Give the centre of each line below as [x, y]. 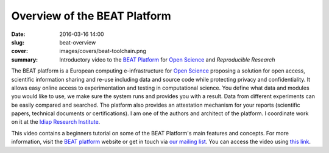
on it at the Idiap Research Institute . [56, 122]
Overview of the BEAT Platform [91, 16]
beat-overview [78, 42]
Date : [18, 34]
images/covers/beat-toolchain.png [103, 51]
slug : [18, 42]
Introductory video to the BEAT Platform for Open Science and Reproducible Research [167, 59]
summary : [25, 59]
